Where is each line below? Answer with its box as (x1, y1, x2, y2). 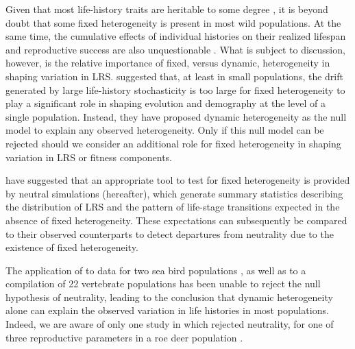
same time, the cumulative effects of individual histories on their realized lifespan (5, 29, 346, 43)
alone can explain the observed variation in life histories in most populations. (5, 303, 329, 317)
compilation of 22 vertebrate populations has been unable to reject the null (5, 276, 321, 291)
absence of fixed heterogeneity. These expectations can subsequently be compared (5, 213, 347, 227)
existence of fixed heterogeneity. (5, 240, 138, 254)
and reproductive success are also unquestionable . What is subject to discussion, (5, 42, 345, 56)
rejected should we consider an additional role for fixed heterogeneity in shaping (5, 136, 341, 150)
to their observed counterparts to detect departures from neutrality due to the (5, 226, 334, 241)
